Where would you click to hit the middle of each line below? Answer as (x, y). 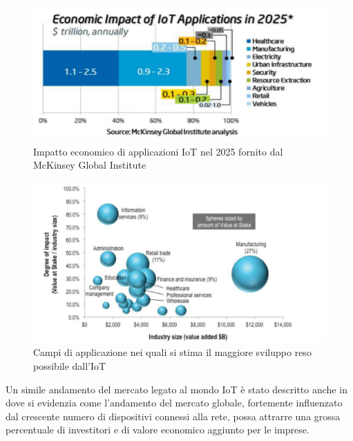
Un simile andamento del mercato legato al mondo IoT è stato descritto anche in (176, 389)
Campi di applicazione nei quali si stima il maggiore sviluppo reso (172, 352)
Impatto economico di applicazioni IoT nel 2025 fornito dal (158, 151)
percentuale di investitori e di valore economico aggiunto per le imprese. (158, 430)
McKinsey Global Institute (90, 165)
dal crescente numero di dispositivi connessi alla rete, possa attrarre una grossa (173, 416)
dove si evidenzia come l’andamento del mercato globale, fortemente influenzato (174, 403)
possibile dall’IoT (70, 366)
